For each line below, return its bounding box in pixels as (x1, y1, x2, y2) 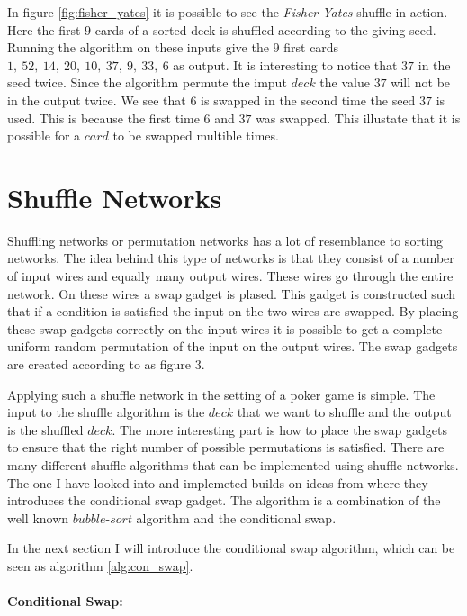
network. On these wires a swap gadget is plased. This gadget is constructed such (7, 284, 456, 303)
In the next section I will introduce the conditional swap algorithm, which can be (7, 539, 455, 557)
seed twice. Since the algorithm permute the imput (7, 73, 287, 92)
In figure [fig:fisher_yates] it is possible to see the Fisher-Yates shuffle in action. (7, 3, 448, 21)
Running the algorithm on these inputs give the (7, 38, 269, 57)
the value (319, 73, 370, 92)
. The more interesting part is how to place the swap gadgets (112, 420, 447, 439)
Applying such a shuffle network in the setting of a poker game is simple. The (7, 385, 436, 403)
